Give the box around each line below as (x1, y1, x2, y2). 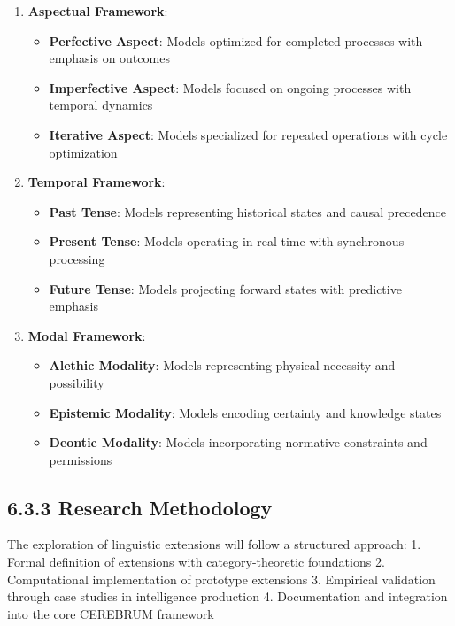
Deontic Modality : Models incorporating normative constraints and (49, 433, 428, 452)
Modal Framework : (27, 326, 146, 344)
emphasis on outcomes (49, 49, 170, 67)
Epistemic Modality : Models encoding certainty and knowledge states (49, 403, 442, 421)
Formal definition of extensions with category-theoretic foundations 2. (7, 553, 385, 571)
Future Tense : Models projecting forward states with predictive (49, 279, 402, 298)
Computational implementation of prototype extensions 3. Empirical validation (7, 569, 436, 588)
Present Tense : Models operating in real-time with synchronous (49, 232, 405, 251)
